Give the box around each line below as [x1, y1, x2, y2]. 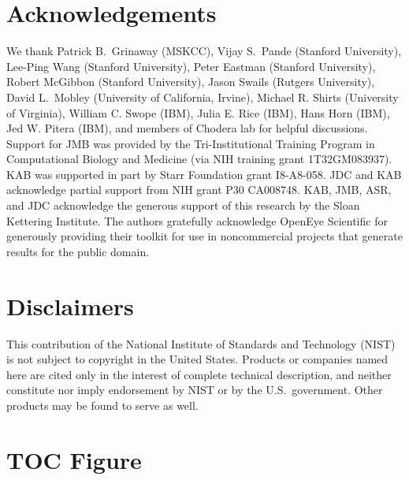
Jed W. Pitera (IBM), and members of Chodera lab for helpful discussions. [6, 120, 368, 136]
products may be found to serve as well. [6, 396, 199, 413]
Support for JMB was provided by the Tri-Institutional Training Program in [6, 135, 375, 151]
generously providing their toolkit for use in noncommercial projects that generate [6, 228, 403, 244]
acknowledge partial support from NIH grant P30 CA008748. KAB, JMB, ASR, [6, 181, 392, 198]
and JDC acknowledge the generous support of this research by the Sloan [6, 197, 360, 214]
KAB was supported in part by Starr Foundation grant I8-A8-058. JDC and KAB [6, 166, 402, 182]
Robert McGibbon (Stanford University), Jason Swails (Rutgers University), [6, 73, 375, 90]
